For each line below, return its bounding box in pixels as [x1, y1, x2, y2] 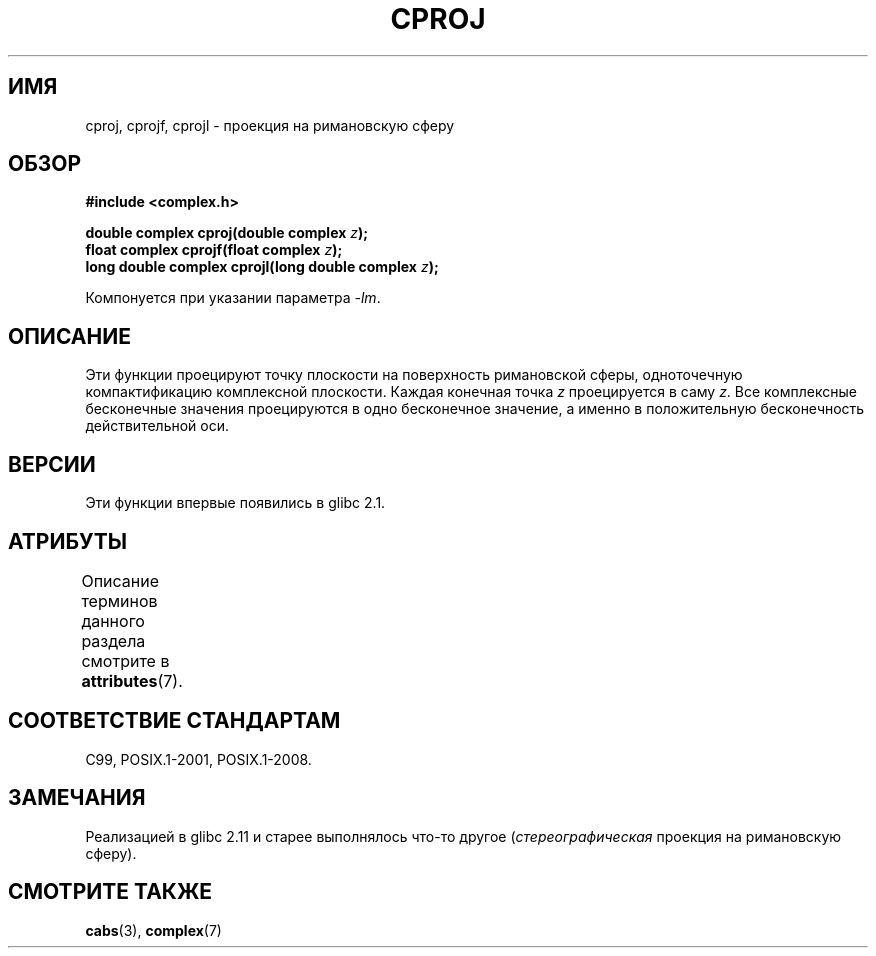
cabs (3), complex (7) [85, 921, 222, 939]
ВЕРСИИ [8, 451, 96, 477]
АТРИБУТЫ [8, 528, 128, 554]
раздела [81, 630, 146, 651]
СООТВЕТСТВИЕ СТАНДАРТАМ [8, 708, 341, 734]
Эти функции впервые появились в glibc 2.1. [85, 494, 386, 512]
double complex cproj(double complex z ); [85, 224, 369, 242]
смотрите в [81, 650, 170, 671]
